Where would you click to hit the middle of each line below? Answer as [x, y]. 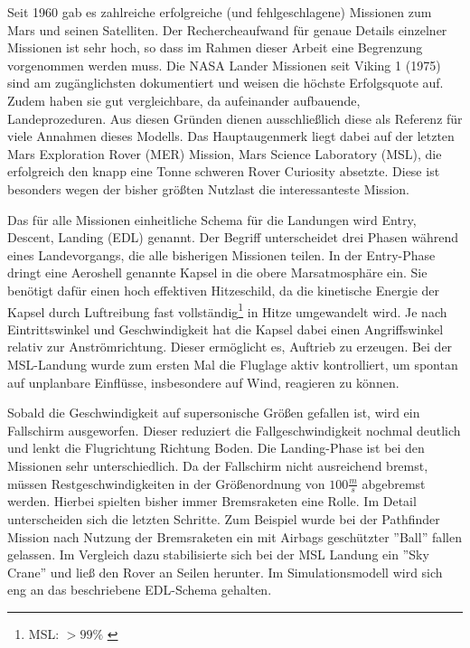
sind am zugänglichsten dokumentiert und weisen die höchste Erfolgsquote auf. [226, 83]
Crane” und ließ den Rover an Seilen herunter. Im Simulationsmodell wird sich [225, 572]
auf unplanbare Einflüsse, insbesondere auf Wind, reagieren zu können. [203, 382]
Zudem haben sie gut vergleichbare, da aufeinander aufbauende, [184, 100]
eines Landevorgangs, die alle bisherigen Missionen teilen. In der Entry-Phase [221, 254]
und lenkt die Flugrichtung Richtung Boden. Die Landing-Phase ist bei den [216, 448]
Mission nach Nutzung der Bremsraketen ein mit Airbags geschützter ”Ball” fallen [235, 536]
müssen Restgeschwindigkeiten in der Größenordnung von [166, 483]
